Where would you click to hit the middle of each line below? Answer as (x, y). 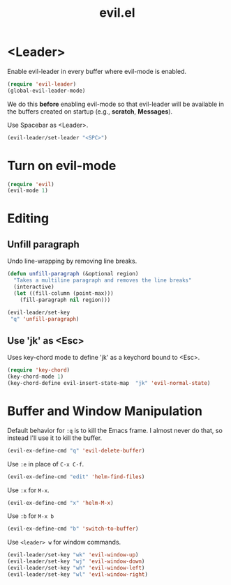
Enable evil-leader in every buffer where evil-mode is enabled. (97, 71)
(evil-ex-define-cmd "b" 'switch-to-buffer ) (73, 529)
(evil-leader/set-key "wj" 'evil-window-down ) (76, 562)
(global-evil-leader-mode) (46, 91)
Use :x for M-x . (29, 490)
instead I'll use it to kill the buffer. (55, 438)
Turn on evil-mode (62, 166)
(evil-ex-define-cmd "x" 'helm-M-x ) (60, 503)
